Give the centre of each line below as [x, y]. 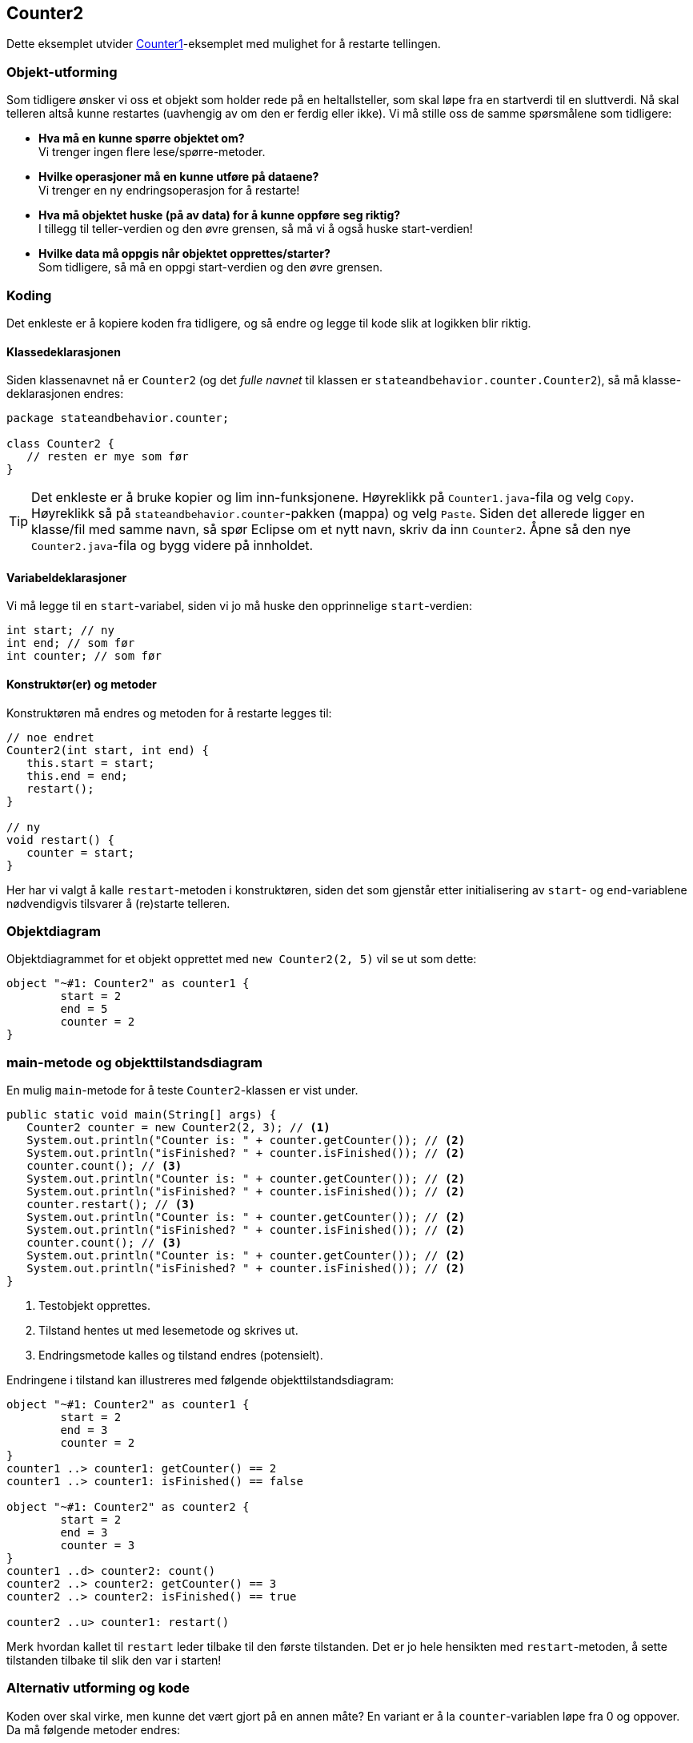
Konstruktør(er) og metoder [82, 684]
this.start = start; [91, 763]
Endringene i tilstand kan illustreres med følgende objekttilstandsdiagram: [200, 1380]
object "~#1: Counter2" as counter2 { [128, 1507]
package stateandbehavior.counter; [118, 418]
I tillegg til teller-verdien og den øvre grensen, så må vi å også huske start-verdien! [256, 229]
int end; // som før [71, 643]
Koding [29, 295]
